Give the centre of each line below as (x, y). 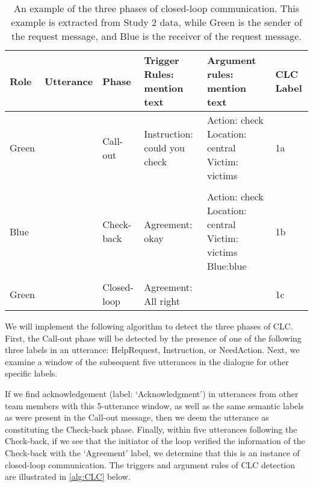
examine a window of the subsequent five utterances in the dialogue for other (147, 361)
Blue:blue (227, 266)
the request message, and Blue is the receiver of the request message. (156, 36)
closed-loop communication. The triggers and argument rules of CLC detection (150, 464)
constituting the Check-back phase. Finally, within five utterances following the (151, 429)
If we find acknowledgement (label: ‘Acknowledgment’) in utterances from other (152, 393)
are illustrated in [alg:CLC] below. (68, 476)
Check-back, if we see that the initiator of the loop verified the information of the (155, 441)
